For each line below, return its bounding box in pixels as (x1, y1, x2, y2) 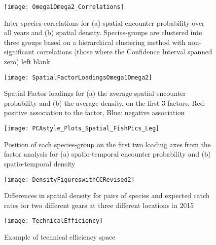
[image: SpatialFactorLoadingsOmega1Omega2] (4, 74, 152, 81)
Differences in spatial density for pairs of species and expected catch (4, 190, 210, 201)
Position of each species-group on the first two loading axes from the (4, 139, 211, 149)
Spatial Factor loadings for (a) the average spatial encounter (4, 88, 186, 98)
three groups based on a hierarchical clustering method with (4, 37, 186, 47)
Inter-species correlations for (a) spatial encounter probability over (4, 17, 205, 28)
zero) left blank (4, 56, 50, 67)
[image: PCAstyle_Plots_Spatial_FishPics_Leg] (4, 125, 159, 132)
